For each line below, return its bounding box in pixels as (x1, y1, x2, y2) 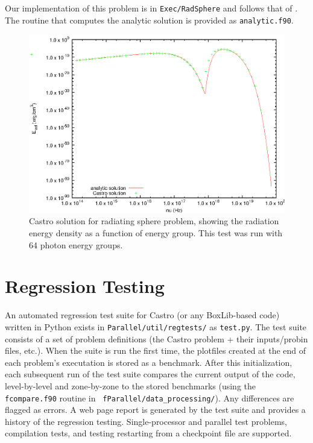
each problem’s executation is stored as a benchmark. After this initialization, (5, 356, 292, 368)
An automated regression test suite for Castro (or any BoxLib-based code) (5, 309, 280, 321)
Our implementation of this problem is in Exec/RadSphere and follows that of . (5, 2, 298, 14)
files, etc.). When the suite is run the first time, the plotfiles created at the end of (5, 344, 306, 357)
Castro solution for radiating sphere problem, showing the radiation (29, 215, 279, 227)
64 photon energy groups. (29, 238, 123, 251)
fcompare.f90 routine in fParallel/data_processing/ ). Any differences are (5, 391, 294, 404)
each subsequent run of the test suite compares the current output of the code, (5, 368, 296, 380)
